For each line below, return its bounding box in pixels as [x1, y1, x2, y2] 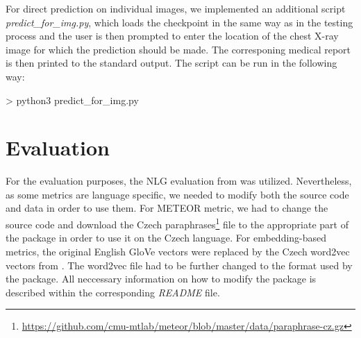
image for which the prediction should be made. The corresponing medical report [6, 42, 351, 56]
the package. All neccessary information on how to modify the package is [6, 271, 317, 286]
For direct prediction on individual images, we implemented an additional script [6, 1, 346, 15]
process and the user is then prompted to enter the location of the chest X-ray [6, 28, 339, 43]
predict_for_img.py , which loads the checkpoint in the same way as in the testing [6, 15, 353, 29]
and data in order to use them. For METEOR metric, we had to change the [6, 201, 328, 215]
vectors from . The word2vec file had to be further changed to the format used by [6, 257, 353, 272]
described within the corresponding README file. [6, 285, 220, 299]
